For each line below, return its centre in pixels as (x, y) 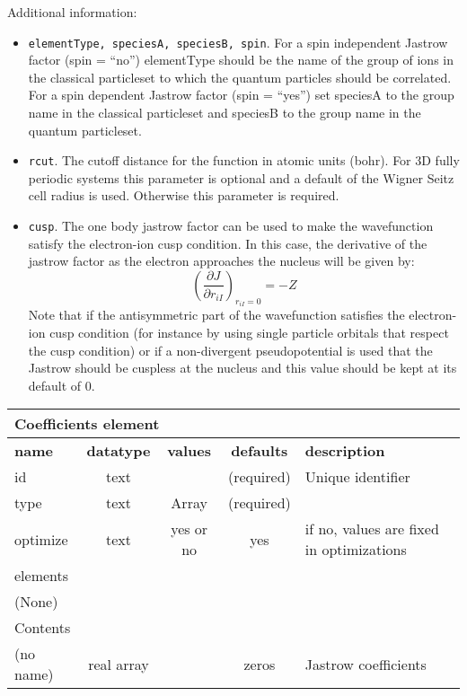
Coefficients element (87, 424)
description (345, 451)
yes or (189, 529)
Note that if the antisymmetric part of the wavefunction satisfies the (216, 315)
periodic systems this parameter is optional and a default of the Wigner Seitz (241, 177)
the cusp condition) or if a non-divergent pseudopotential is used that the (230, 350)
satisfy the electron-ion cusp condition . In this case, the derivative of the (228, 243)
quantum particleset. (85, 130)
